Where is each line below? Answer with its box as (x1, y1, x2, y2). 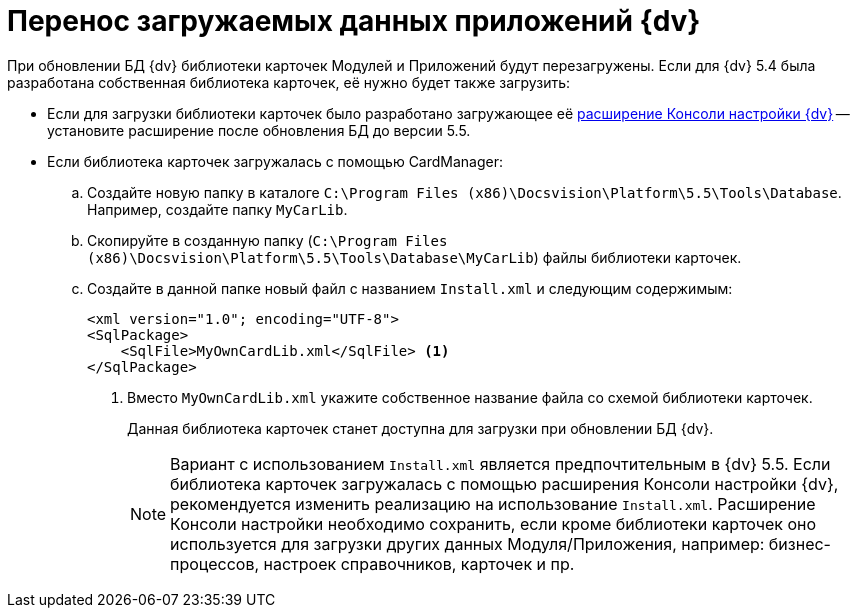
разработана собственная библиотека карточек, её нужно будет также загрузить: (7, 73, 571, 91)
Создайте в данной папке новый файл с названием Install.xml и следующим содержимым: (87, 279, 733, 297)
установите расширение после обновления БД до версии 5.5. (47, 121, 471, 139)
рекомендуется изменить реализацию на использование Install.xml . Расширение (170, 493, 816, 514)
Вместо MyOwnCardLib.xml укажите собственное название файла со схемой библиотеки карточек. (127, 388, 813, 406)
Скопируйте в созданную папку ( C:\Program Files (87, 231, 448, 249)
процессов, (170, 553, 260, 574)
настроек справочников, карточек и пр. (263, 553, 575, 574)
